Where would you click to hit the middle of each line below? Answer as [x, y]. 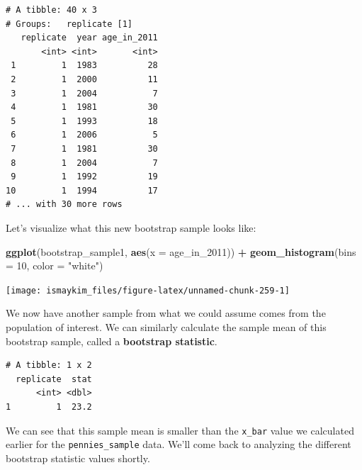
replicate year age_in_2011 [89, 38]
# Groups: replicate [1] [69, 24]
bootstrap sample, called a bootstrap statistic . [112, 341]
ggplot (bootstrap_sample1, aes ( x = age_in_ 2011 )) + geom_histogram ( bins [181, 251]
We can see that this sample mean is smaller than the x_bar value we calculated [180, 430]
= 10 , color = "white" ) [55, 265]
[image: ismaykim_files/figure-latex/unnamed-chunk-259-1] [148, 290]
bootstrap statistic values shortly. [78, 458]
